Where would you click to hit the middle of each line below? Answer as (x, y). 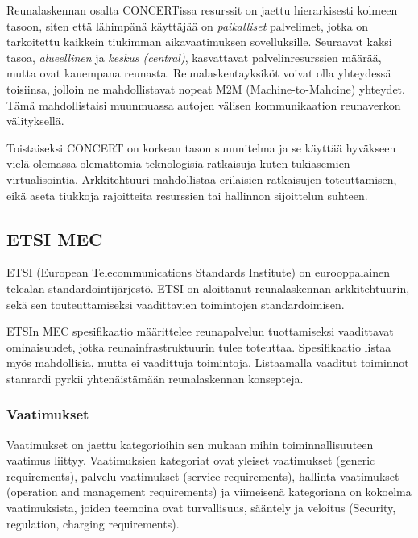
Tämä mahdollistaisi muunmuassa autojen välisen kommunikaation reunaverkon (204, 104)
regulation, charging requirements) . (93, 523)
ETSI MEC (55, 238)
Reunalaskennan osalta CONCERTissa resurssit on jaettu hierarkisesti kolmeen (202, 10)
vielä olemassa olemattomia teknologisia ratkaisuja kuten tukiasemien (178, 163)
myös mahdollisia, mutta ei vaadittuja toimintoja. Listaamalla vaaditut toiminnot (208, 363)
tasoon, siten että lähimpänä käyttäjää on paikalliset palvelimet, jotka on (188, 25)
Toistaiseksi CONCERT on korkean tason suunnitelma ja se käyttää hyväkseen (201, 147)
